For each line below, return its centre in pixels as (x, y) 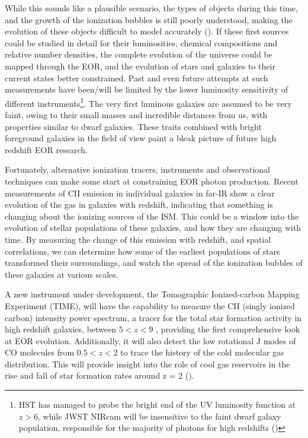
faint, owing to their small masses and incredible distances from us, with (136, 115)
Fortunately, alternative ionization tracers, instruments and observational (138, 169)
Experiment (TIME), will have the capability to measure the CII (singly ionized (150, 305)
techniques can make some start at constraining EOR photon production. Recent (152, 181)
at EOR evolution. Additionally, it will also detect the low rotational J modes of (150, 340)
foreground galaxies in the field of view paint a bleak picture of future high (141, 138)
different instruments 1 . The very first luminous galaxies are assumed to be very (148, 102)
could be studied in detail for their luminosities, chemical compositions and (141, 42)
